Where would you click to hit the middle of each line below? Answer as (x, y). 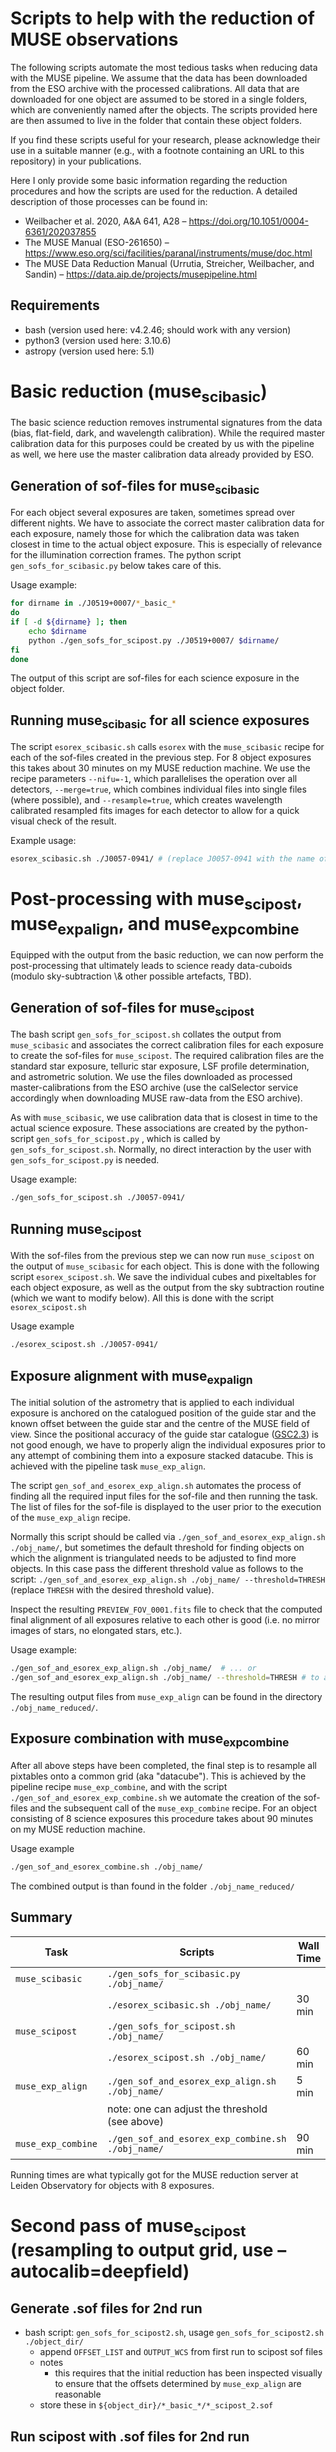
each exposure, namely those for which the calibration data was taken (155, 534)
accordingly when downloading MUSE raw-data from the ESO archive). (156, 1098)
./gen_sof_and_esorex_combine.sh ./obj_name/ (106, 1867)
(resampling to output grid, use (142, 2250)
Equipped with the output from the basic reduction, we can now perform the (167, 955)
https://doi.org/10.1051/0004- (248, 221)
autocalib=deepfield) (100, 2271)
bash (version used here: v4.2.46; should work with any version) (158, 329)
